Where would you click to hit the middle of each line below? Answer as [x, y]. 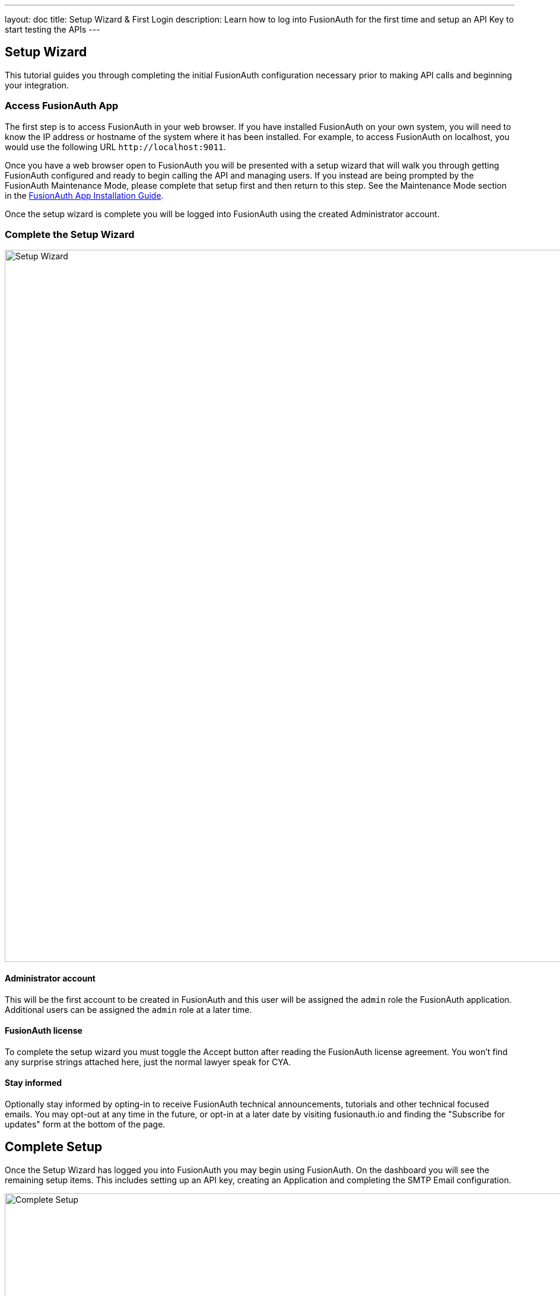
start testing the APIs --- [52, 29]
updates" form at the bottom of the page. [85, 1124]
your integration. [37, 85]
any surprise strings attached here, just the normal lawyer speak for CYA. [148, 1062]
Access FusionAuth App [62, 106]
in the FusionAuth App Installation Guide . [84, 195]
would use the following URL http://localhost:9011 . [115, 147]
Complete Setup [54, 1147]
